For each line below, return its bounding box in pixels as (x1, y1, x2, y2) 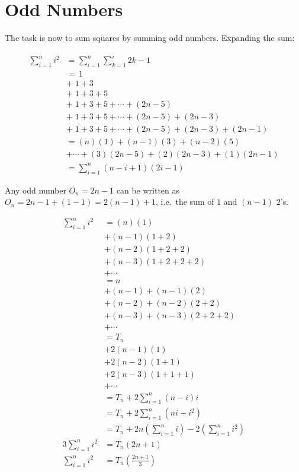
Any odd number (5, 183, 66, 196)
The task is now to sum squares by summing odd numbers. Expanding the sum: (5, 31, 295, 44)
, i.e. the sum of (156, 195, 214, 208)
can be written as (116, 183, 180, 196)
